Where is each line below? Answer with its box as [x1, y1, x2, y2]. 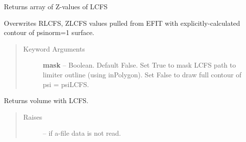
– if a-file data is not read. [42, 128, 121, 138]
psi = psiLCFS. [42, 79, 89, 89]
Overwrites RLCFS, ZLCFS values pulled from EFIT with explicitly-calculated [4, 18, 240, 28]
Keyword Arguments [23, 43, 85, 53]
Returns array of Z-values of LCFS [4, 1, 108, 11]
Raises [23, 111, 42, 122]
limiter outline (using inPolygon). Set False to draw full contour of [42, 69, 242, 79]
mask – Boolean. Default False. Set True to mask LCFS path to [42, 60, 236, 70]
